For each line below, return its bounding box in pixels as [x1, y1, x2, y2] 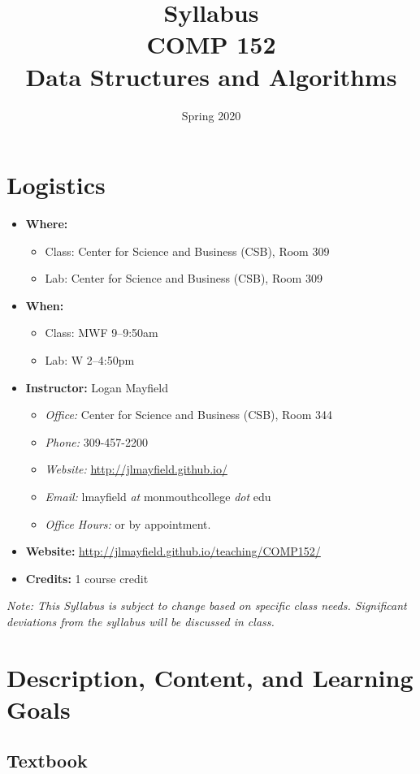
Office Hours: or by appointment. [45, 515, 211, 532]
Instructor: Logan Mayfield [25, 378, 168, 396]
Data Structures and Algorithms [25, 59, 397, 93]
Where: [25, 215, 68, 232]
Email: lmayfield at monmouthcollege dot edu [45, 487, 271, 504]
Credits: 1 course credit [25, 569, 149, 586]
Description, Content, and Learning [6, 660, 414, 694]
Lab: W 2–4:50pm [45, 352, 135, 368]
